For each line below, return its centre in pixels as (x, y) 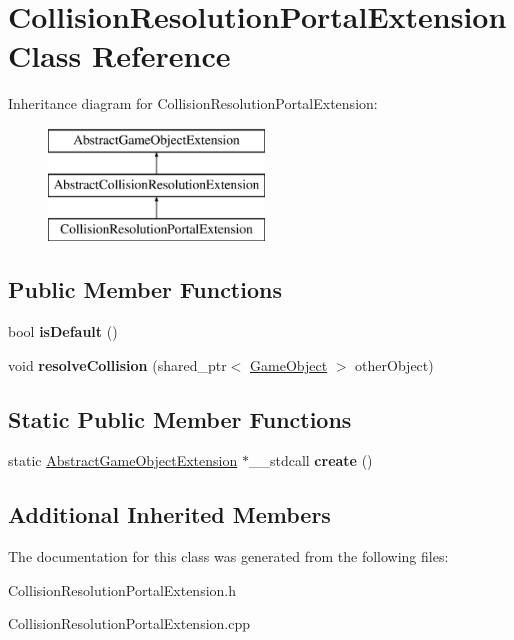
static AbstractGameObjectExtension (123, 460)
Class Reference (119, 55)
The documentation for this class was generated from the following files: (228, 556)
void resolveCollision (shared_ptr (117, 364)
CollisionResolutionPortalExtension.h (122, 589)
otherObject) (394, 364)
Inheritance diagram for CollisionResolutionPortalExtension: (193, 103)
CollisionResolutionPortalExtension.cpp (129, 623)
